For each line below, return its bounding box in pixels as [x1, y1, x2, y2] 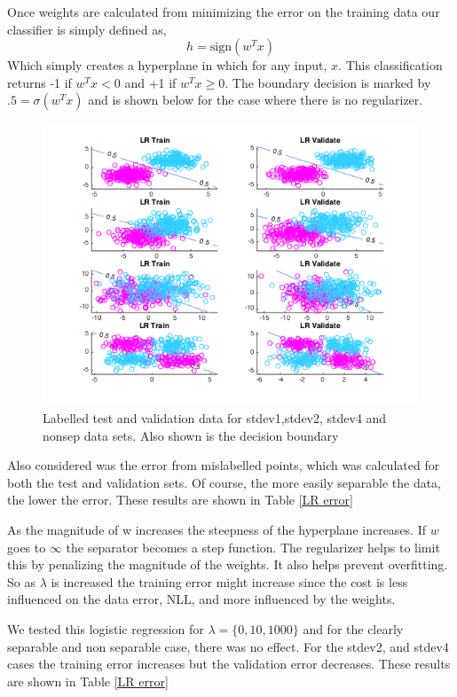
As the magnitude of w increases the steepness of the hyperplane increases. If [7, 520, 427, 538]
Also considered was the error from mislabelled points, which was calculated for [7, 456, 440, 474]
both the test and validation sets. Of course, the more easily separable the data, [7, 473, 442, 491]
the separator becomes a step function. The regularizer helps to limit [66, 537, 440, 556]
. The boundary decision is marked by [225, 73, 431, 91]
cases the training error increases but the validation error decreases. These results [7, 654, 451, 673]
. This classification [338, 56, 443, 74]
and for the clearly [303, 619, 404, 638]
